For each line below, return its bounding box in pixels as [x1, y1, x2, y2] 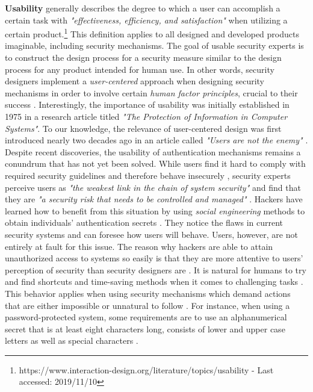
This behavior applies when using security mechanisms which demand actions [5, 287, 291, 299]
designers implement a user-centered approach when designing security [5, 75, 265, 87]
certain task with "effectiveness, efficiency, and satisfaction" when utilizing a [5, 13, 288, 26]
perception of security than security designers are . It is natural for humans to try [5, 263, 306, 276]
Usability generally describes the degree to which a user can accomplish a [5, 2, 280, 14]
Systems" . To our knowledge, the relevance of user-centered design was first [5, 122, 282, 134]
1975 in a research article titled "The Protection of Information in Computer [5, 110, 288, 122]
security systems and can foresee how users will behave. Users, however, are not [5, 228, 298, 240]
